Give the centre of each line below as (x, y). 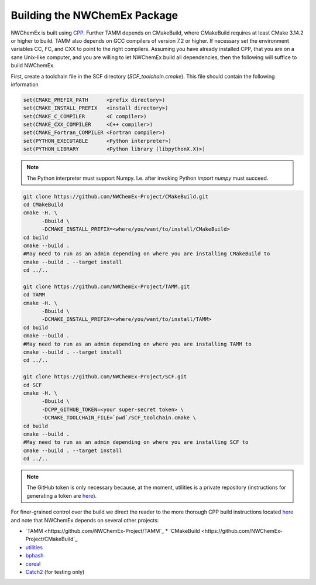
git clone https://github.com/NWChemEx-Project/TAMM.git (107, 286)
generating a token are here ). (62, 495)
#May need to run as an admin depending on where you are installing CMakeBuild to (147, 254)
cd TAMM (34, 295)
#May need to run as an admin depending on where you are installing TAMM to (137, 344)
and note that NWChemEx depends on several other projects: (85, 520)
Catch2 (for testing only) (55, 572)
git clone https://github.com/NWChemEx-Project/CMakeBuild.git (116, 196)
